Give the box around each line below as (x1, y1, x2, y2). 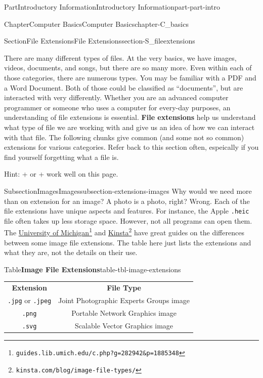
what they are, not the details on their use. (4, 247, 138, 258)
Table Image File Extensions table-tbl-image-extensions (4, 264, 181, 274)
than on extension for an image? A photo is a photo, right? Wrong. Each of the (4, 195, 250, 206)
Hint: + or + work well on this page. (4, 169, 118, 179)
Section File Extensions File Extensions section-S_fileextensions (4, 35, 195, 46)
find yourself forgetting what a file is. (4, 151, 119, 162)
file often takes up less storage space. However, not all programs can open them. (4, 215, 252, 226)
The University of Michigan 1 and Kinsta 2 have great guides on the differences (4, 226, 244, 237)
